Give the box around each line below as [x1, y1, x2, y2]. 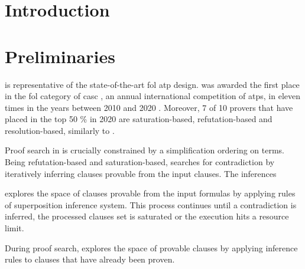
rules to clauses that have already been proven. [5, 253, 175, 265]
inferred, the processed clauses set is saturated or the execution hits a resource [5, 210, 289, 222]
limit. [5, 222, 24, 234]
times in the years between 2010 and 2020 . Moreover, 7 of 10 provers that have [5, 101, 293, 113]
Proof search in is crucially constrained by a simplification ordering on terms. [5, 144, 284, 156]
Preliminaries [5, 44, 115, 68]
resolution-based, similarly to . [5, 124, 115, 136]
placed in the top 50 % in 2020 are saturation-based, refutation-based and [5, 113, 272, 125]
